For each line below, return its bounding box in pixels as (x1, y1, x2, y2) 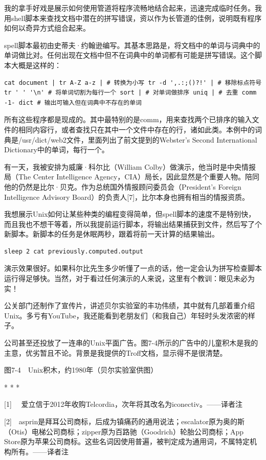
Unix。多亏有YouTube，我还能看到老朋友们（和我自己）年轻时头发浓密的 (4, 310, 248, 320)
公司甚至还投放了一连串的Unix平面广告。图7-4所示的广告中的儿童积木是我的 (4, 337, 258, 348)
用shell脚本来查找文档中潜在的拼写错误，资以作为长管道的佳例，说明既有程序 (4, 12, 262, 23)
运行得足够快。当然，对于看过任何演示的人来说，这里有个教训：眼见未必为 (4, 273, 255, 284)
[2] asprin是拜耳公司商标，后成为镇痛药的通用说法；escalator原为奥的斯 (4, 416, 245, 426)
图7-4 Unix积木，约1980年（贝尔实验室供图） (4, 364, 158, 375)
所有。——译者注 (11, 446, 69, 456)
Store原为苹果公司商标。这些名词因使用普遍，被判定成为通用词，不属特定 (4, 436, 250, 447)
